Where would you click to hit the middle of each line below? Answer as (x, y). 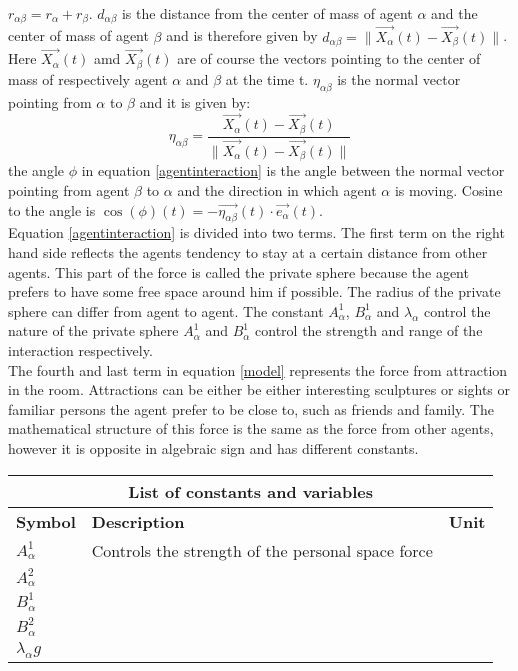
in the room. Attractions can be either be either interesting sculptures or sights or (259, 389)
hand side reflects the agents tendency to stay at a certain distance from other (248, 251)
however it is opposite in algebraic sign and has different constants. (213, 447)
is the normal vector (399, 78)
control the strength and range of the (369, 330)
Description (138, 521)
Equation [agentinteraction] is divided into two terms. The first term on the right (256, 232)
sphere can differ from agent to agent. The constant (166, 310)
